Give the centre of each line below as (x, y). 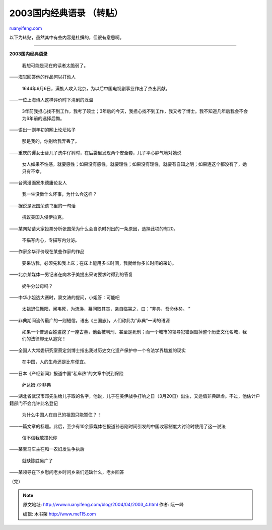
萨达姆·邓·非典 (37, 385)
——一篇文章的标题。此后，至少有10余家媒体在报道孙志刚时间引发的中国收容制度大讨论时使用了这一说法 (118, 426)
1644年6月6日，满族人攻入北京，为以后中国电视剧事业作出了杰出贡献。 (96, 88)
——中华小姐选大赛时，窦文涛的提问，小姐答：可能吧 (64, 297)
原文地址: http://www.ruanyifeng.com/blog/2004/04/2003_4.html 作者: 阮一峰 (103, 505)
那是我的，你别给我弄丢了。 (51, 141)
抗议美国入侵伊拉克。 (44, 217)
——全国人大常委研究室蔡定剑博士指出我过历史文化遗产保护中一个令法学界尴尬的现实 (97, 350)
